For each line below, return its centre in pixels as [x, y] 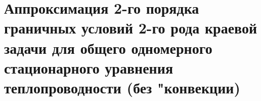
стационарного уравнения [89, 67]
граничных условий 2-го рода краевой [131, 28]
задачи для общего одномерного [108, 47]
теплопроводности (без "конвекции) [122, 87]
